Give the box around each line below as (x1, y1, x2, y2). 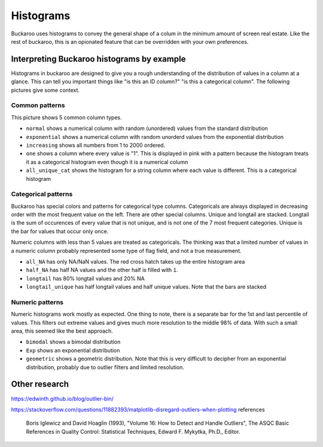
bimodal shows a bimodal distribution (26, 339, 121, 346)
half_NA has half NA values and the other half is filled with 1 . (26, 267, 178, 274)
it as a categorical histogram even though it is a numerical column (26, 158, 188, 165)
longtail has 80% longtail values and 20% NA (26, 274, 145, 282)
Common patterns (11, 101, 65, 110)
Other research (11, 379, 69, 389)
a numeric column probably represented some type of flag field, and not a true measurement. (11, 247, 242, 254)
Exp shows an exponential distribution (26, 346, 120, 354)
